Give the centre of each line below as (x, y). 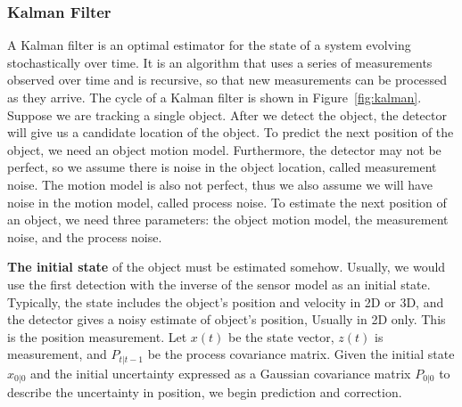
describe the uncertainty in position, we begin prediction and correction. (205, 392)
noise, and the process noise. (85, 236)
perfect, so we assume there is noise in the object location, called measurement (222, 167)
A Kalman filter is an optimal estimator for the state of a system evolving (209, 45)
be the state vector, (281, 336)
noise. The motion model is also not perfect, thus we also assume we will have (220, 184)
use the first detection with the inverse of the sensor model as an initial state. (219, 284)
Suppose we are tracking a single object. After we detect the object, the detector (227, 114)
